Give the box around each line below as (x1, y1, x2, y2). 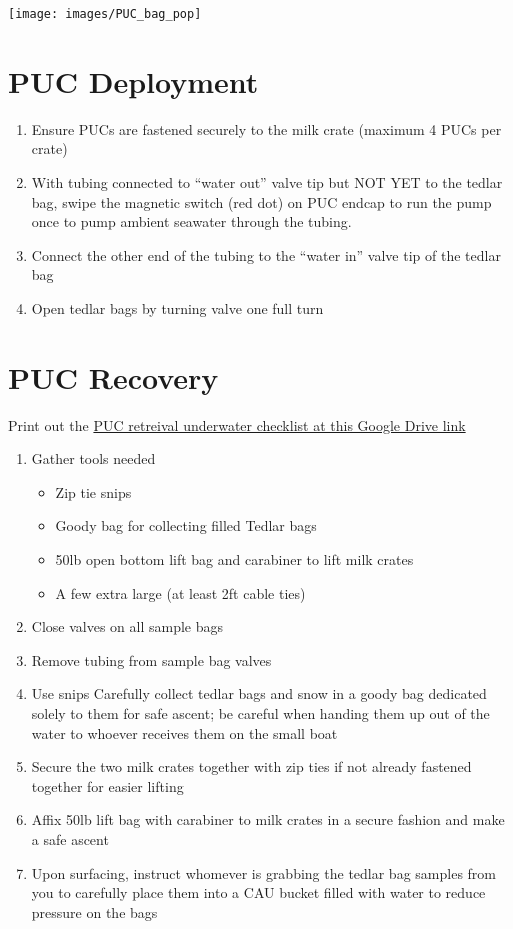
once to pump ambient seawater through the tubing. (31, 211, 352, 232)
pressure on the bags (31, 901, 158, 922)
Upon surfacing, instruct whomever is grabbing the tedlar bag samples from (31, 862, 496, 883)
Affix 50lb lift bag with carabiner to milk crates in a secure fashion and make (31, 809, 505, 830)
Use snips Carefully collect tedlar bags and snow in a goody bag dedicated (31, 683, 487, 704)
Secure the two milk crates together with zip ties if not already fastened (31, 756, 472, 777)
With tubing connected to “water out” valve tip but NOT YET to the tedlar (31, 171, 503, 192)
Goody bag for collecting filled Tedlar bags (55, 515, 317, 536)
